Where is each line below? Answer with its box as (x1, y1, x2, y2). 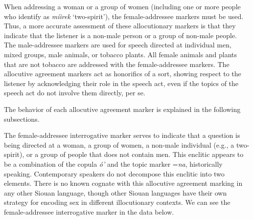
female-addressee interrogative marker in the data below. (4, 206, 174, 217)
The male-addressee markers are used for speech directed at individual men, (4, 40, 231, 50)
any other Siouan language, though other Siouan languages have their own (4, 187, 227, 198)
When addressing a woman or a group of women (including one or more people (4, 1, 241, 11)
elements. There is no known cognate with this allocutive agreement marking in (4, 178, 243, 188)
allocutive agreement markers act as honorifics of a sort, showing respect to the (4, 68, 241, 79)
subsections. (4, 113, 40, 124)
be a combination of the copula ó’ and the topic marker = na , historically (4, 158, 223, 169)
